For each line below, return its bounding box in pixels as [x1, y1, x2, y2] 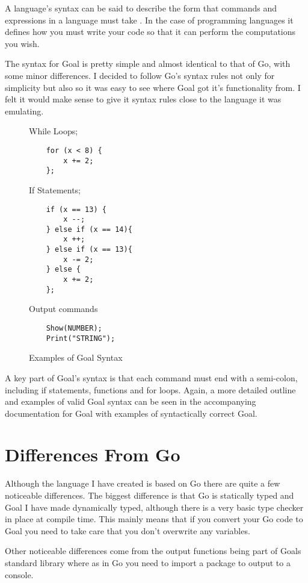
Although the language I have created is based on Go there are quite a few [5, 477, 280, 490]
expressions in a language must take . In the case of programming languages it [5, 13, 294, 26]
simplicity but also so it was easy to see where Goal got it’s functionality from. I [5, 81, 301, 93]
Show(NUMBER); [46, 324, 102, 332]
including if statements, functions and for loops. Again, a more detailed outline [5, 383, 296, 396]
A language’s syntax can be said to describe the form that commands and [5, 2, 277, 14]
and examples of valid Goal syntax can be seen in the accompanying [5, 395, 256, 408]
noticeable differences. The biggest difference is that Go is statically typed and [5, 489, 294, 501]
